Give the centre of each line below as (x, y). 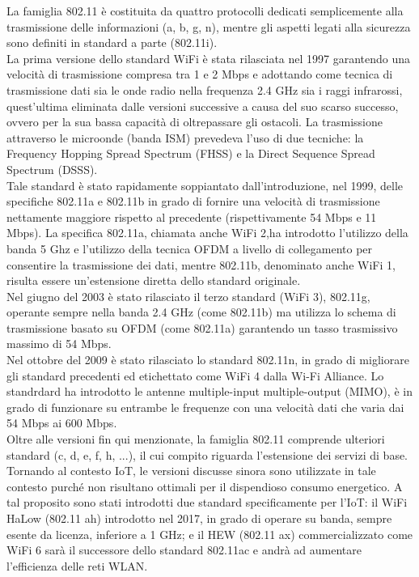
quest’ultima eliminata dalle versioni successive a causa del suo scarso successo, (203, 106)
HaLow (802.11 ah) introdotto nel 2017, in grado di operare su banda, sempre (199, 518)
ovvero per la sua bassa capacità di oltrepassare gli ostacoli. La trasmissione (195, 122)
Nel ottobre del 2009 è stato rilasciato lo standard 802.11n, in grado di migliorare (208, 360)
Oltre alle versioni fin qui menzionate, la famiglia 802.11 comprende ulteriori (196, 439)
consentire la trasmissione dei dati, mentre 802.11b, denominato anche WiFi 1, (201, 264)
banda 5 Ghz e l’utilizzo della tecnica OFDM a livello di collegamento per (190, 248)
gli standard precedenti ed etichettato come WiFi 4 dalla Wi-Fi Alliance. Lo (195, 375)
